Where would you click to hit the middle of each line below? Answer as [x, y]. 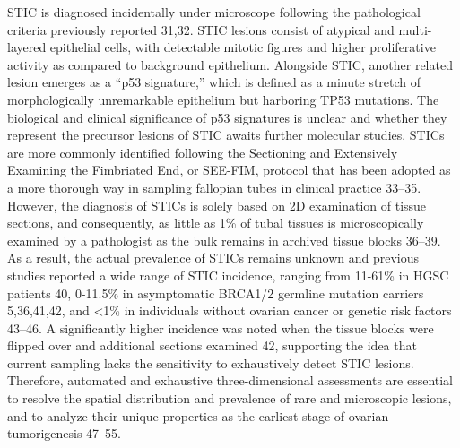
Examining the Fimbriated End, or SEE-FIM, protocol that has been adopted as [229, 170]
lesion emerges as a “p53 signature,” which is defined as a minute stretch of [214, 82]
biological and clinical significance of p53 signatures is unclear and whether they [227, 117]
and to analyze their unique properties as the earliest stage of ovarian [198, 415]
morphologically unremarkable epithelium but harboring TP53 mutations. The [223, 99]
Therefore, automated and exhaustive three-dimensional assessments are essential [230, 380]
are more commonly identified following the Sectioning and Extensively [203, 152]
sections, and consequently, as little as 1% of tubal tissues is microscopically [216, 223]
